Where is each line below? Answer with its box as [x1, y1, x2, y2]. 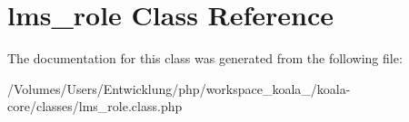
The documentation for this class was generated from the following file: [7, 49, 403, 68]
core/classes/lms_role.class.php [7, 97, 183, 116]
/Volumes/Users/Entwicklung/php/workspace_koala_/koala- [7, 79, 351, 98]
